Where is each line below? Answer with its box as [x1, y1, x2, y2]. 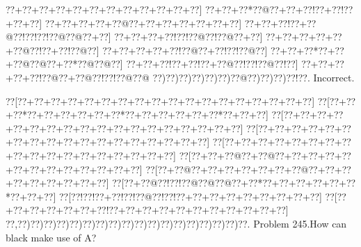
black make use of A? [6, 230, 97, 244]
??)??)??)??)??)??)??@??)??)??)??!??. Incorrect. [152, 70, 355, 84]
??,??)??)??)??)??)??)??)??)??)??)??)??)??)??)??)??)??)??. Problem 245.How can [6, 216, 347, 230]
